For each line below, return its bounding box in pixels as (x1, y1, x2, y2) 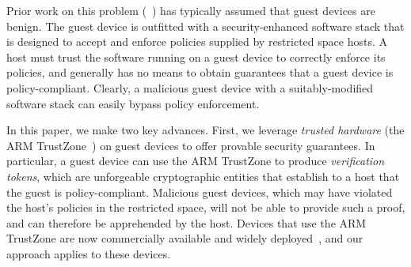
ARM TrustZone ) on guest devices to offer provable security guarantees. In (6, 137, 375, 153)
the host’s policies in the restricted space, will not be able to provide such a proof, (6, 199, 405, 216)
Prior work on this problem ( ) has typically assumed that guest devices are (6, 2, 375, 18)
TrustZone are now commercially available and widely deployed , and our (6, 230, 363, 246)
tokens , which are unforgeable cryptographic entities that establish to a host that (6, 167, 400, 184)
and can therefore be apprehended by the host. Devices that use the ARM (6, 214, 367, 231)
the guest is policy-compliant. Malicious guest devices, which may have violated (6, 183, 393, 200)
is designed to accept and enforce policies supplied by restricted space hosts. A (6, 33, 387, 50)
